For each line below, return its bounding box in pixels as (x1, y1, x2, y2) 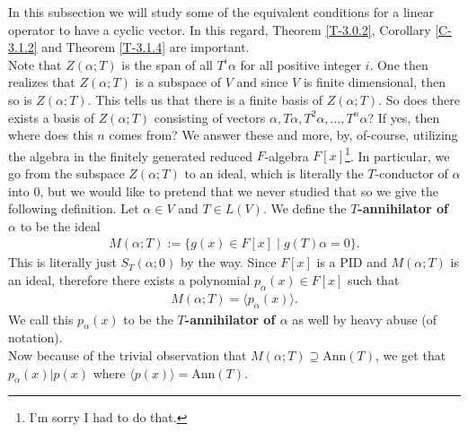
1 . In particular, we (345, 143, 450, 165)
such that (348, 271, 400, 289)
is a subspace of (135, 73, 222, 91)
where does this (8, 125, 93, 144)
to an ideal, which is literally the (184, 164, 364, 182)
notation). (8, 328, 63, 347)
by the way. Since (180, 253, 277, 272)
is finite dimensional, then (303, 73, 446, 91)
